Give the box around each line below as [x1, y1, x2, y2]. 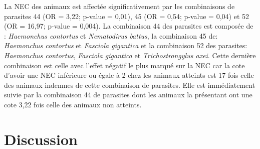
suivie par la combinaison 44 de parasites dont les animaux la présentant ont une [4, 89, 252, 100]
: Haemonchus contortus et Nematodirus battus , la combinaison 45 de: [4, 30, 218, 41]
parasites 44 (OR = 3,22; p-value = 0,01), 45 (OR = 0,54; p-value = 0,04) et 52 [4, 11, 249, 21]
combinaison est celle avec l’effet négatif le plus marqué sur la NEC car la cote [4, 60, 245, 70]
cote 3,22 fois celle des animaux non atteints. [4, 99, 142, 109]
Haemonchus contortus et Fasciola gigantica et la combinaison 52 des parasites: [4, 40, 247, 51]
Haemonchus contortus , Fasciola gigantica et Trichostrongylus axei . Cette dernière [4, 50, 256, 60]
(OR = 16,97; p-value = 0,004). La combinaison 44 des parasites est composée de [4, 21, 253, 31]
